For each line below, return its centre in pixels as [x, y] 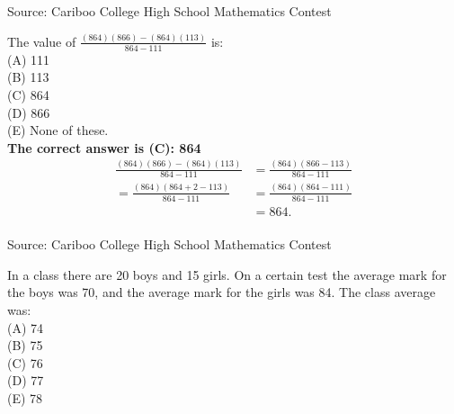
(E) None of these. [58, 130]
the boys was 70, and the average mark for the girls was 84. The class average [222, 292]
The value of [42, 41]
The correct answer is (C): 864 [104, 147]
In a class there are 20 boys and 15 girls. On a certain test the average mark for [227, 274]
